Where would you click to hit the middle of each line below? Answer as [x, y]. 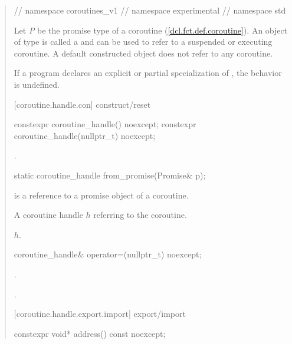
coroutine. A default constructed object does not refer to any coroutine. [143, 53]
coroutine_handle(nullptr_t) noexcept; [85, 135]
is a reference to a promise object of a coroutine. [101, 195]
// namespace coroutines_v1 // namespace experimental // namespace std [150, 10]
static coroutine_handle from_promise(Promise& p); [110, 175]
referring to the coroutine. [140, 215]
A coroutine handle [48, 215]
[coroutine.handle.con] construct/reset [82, 104]
